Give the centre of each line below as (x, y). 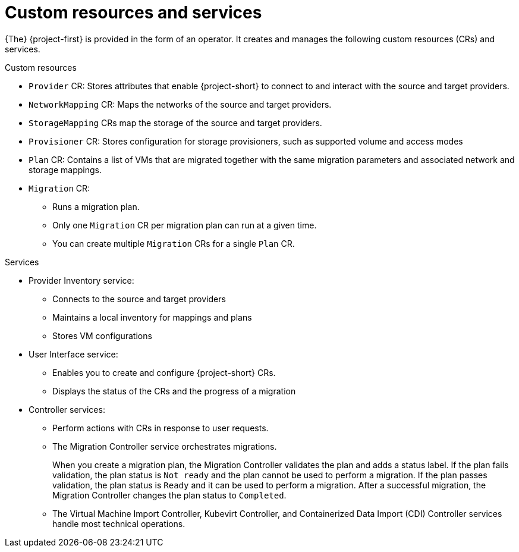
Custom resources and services (133, 12)
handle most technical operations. (119, 523)
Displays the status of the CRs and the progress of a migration (174, 391)
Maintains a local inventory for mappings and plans (152, 317)
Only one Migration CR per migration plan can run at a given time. (185, 225)
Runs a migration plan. (96, 206)
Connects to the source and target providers (139, 299)
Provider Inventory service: (81, 280)
